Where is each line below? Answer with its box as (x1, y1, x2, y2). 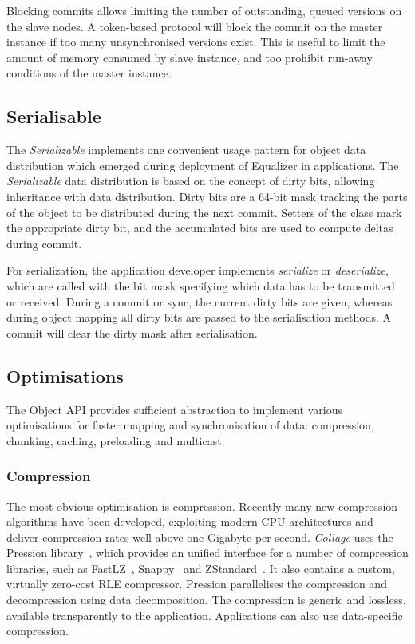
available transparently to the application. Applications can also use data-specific (6, 606, 403, 623)
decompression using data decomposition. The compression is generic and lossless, (6, 591, 406, 608)
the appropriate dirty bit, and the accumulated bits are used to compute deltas (6, 219, 393, 236)
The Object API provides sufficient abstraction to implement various (6, 401, 342, 417)
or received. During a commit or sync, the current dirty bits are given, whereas (6, 293, 393, 310)
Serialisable (6, 104, 101, 128)
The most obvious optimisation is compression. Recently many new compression (6, 497, 398, 514)
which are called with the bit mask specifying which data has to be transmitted (6, 277, 395, 294)
